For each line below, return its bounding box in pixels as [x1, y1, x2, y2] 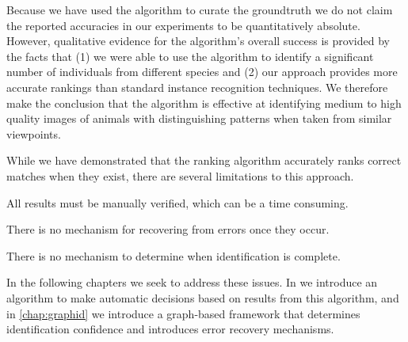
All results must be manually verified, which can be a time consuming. [6, 194, 349, 211]
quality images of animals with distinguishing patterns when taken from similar [6, 110, 392, 127]
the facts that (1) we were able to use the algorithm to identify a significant [6, 47, 374, 64]
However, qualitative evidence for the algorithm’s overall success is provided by [6, 32, 390, 49]
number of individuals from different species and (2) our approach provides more [6, 63, 398, 80]
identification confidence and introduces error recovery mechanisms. [6, 321, 334, 337]
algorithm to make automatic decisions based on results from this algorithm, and [6, 289, 399, 306]
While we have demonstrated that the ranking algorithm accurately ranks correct [6, 152, 402, 169]
